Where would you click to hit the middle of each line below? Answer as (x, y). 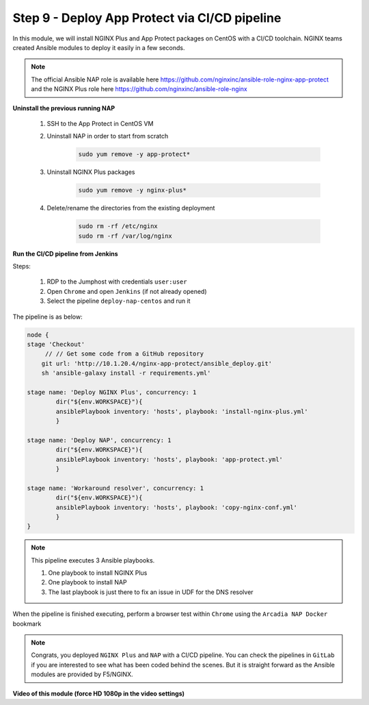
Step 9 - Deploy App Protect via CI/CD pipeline (147, 18)
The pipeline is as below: (47, 317)
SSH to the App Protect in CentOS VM (100, 123)
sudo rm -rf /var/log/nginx (125, 236)
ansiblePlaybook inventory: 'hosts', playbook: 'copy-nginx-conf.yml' (176, 507)
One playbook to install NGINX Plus (98, 573)
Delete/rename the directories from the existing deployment (131, 208)
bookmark (27, 623)
